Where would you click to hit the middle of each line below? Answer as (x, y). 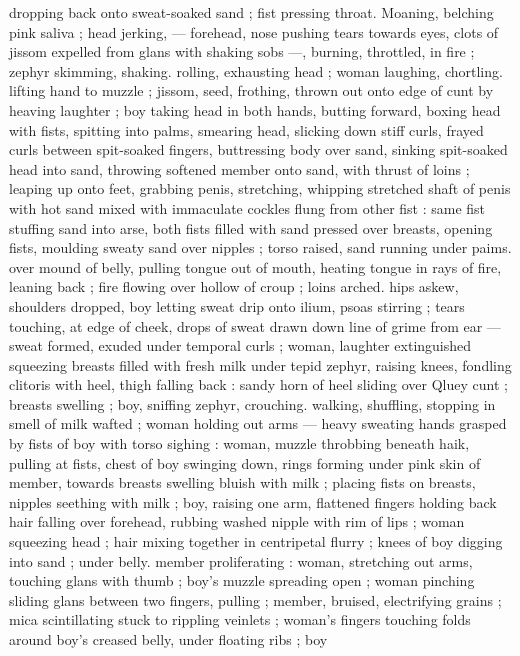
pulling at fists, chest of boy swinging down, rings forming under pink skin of (245, 462)
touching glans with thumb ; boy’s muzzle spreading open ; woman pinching (242, 580)
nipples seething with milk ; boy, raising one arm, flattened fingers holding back (253, 501)
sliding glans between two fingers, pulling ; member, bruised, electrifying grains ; (255, 599)
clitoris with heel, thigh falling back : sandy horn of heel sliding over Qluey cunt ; (258, 384)
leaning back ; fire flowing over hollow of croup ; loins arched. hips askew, (234, 286)
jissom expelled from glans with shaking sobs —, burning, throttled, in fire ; (242, 51)
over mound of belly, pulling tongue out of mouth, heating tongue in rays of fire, (255, 266)
